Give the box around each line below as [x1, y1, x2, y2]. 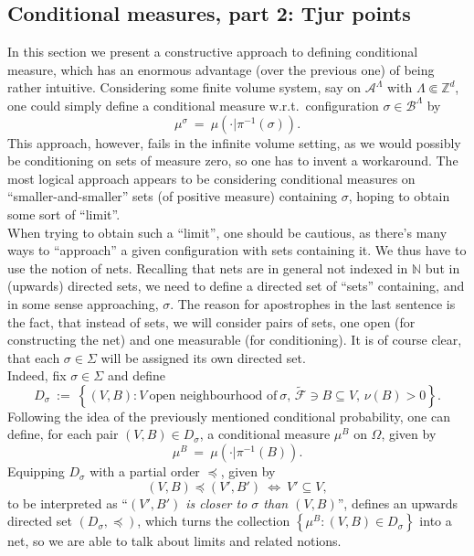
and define [107, 366, 165, 385]
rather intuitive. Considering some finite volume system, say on [7, 78, 362, 97]
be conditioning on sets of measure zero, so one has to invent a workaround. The [7, 151, 458, 170]
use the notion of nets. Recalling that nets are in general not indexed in [7, 258, 408, 277]
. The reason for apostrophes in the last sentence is [170, 294, 456, 313]
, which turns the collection [137, 511, 290, 530]
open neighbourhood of [149, 389, 278, 402]
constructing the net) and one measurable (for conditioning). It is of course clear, [7, 330, 462, 349]
